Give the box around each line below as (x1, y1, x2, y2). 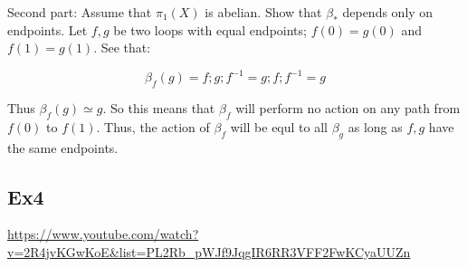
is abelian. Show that (205, 3, 322, 21)
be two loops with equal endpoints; (113, 20, 307, 39)
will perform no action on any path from (235, 99, 461, 118)
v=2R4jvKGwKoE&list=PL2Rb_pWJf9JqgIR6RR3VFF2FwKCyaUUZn (7, 243, 411, 262)
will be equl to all (230, 117, 328, 136)
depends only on (342, 3, 434, 21)
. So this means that (102, 99, 215, 118)
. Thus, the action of (96, 117, 210, 136)
